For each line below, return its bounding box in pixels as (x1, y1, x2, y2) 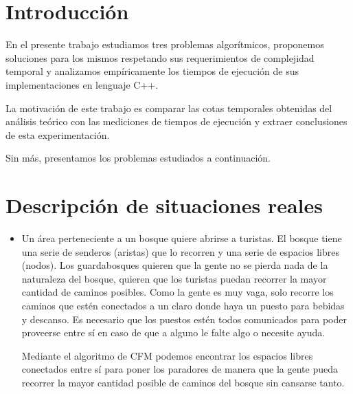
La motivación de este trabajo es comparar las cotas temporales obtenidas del (5, 100, 332, 115)
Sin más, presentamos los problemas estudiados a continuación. (5, 151, 271, 165)
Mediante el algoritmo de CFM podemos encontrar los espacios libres (21, 348, 313, 362)
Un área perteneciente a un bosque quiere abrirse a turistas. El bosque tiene (21, 231, 342, 245)
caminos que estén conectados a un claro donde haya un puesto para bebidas (21, 298, 345, 312)
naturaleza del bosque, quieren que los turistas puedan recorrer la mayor (21, 271, 327, 285)
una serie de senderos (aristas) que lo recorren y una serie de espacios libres (21, 244, 339, 259)
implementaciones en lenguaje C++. (5, 77, 159, 91)
